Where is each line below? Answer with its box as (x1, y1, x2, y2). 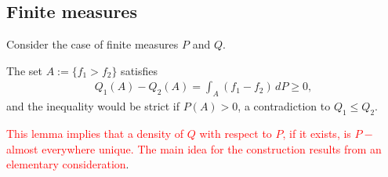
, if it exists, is (282, 125, 351, 142)
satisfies (121, 62, 158, 78)
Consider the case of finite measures (6, 36, 179, 52)
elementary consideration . (6, 156, 129, 172)
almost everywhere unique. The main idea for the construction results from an (6, 140, 382, 157)
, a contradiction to (238, 98, 331, 114)
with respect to (199, 125, 272, 142)
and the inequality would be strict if (6, 98, 180, 114)
